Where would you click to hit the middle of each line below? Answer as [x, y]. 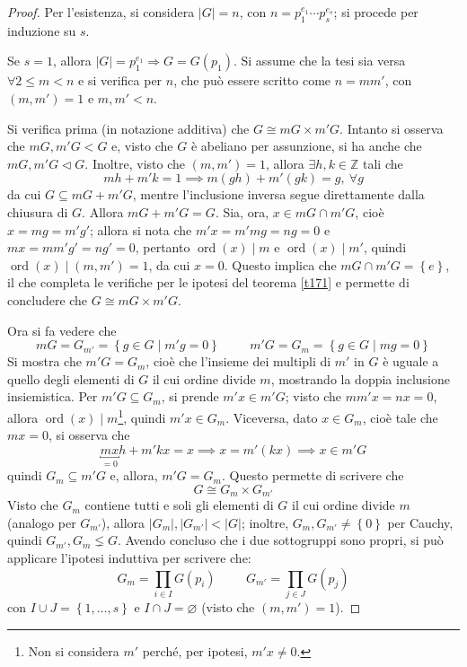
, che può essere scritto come [252, 80]
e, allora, [134, 475]
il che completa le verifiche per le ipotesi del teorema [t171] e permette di [208, 282]
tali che [383, 163]
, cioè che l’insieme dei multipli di [238, 361]
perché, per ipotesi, [195, 650]
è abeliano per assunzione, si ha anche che [306, 146]
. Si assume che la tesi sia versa [319, 61]
